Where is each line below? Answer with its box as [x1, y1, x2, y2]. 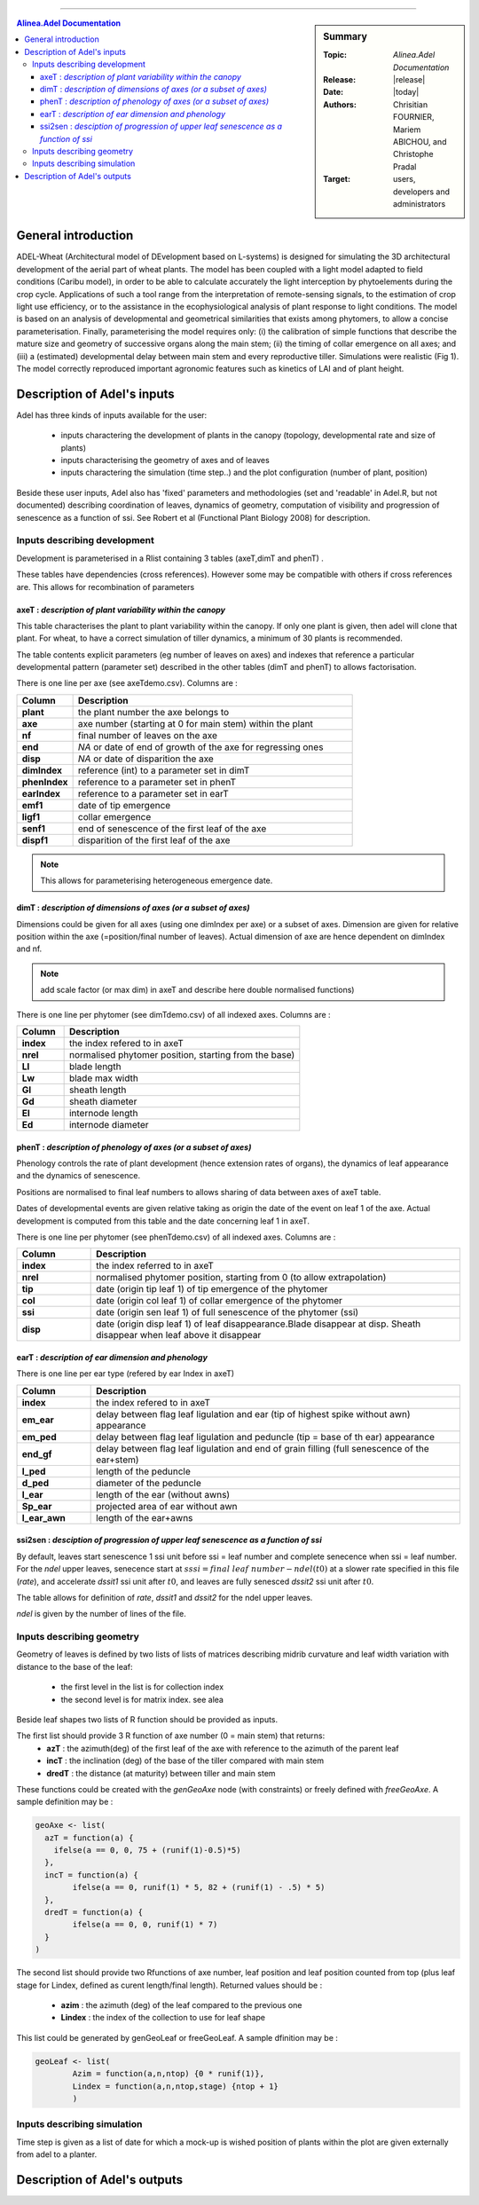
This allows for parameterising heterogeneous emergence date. [40, 875, 273, 886]
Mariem [393, 124, 421, 135]
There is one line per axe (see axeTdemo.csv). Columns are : [16, 678, 239, 689]
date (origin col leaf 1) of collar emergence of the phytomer [96, 1295, 343, 1307]
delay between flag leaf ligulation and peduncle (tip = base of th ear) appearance [96, 1430, 435, 1443]
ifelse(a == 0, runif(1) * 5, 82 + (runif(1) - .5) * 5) [72, 1882, 326, 1893]
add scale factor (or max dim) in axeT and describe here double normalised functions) [40, 985, 355, 996]
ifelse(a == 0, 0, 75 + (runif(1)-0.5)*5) [53, 1846, 241, 1855]
